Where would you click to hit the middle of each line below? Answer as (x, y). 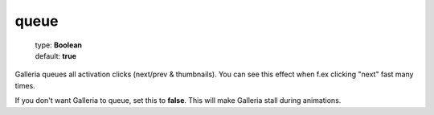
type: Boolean (58, 45)
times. (25, 85)
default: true (55, 55)
